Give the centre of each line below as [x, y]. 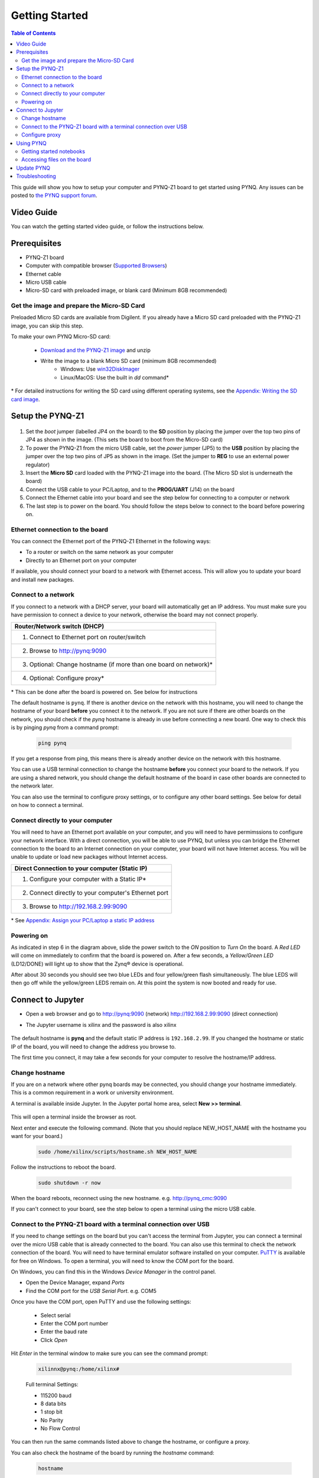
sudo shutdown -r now [69, 1183]
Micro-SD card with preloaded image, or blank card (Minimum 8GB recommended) [126, 290]
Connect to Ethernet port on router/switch [87, 637]
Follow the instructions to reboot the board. [64, 1167]
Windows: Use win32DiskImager [100, 369]
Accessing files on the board [56, 160]
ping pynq [52, 743]
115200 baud [56, 1395]
